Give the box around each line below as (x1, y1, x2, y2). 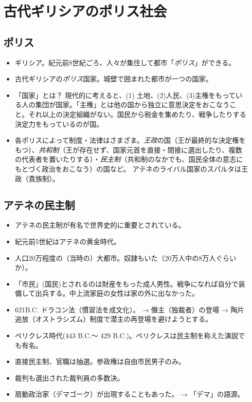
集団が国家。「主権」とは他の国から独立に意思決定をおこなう (35, 99, 230, 110)
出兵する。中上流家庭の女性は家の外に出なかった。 (35, 288, 199, 298)
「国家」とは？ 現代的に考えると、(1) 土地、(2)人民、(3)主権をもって (15, 90, 236, 100)
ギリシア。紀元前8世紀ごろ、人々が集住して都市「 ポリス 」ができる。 (15, 57, 235, 67)
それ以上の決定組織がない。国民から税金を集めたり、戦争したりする (28, 109, 247, 119)
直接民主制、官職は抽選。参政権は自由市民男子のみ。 (15, 356, 185, 366)
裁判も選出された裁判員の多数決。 (15, 372, 124, 383)
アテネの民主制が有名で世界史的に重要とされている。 (15, 220, 185, 230)
